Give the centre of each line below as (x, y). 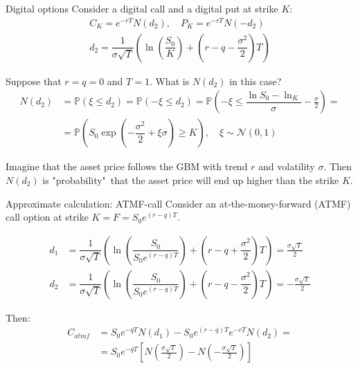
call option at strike (47, 217)
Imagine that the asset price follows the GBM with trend (127, 166)
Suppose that (34, 81)
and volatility (287, 166)
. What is (169, 81)
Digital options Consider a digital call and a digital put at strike (142, 8)
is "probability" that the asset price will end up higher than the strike (191, 180)
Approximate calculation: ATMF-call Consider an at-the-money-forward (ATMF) (178, 203)
